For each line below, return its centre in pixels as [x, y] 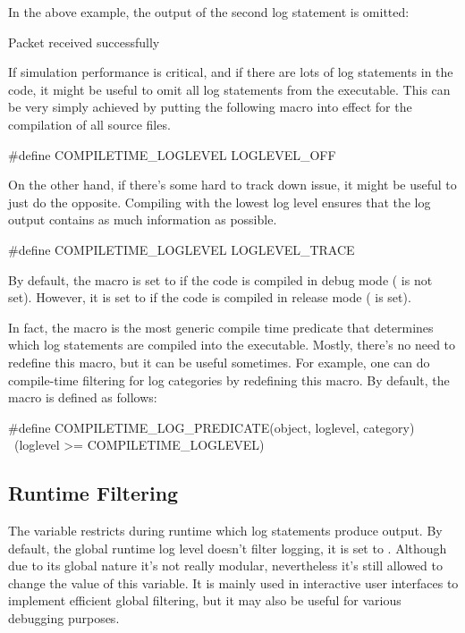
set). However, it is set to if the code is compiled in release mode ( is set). [210, 297]
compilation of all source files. [89, 124]
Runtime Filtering [93, 493]
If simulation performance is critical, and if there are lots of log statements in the [231, 72]
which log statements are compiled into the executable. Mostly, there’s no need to [232, 345]
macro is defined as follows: [83, 397]
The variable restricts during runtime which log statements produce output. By [225, 531]
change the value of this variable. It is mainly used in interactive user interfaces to [233, 582]
